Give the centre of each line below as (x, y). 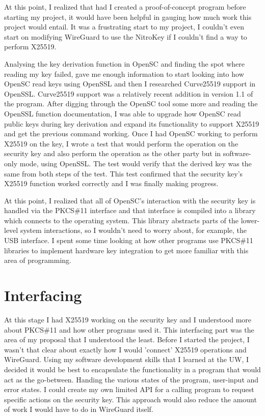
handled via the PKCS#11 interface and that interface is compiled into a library (130, 210)
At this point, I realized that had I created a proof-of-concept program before (125, 7)
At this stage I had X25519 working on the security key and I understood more (128, 319)
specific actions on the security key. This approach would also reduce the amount (130, 399)
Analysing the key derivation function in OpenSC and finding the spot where (125, 63)
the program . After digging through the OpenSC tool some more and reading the (131, 103)
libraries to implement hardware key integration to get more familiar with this (126, 250)
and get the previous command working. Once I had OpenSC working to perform (131, 133)
